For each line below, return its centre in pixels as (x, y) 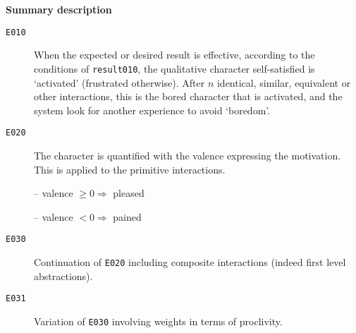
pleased (129, 193)
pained (127, 216)
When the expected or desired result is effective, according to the (174, 55)
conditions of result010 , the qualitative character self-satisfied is (174, 68)
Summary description (59, 9)
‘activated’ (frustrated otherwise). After (119, 82)
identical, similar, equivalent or (284, 82)
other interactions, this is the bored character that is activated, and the (188, 96)
